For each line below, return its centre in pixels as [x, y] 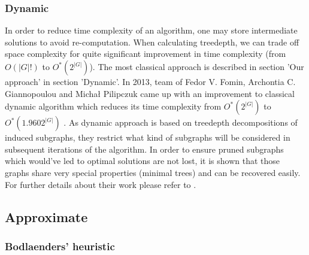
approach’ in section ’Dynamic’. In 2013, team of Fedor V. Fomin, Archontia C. [150, 81]
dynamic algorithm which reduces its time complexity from [113, 106]
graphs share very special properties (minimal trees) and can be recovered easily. [153, 172]
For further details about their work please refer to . [101, 184]
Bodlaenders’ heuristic [60, 246]
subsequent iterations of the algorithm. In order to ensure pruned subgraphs [144, 149]
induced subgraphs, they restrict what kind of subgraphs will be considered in [148, 137]
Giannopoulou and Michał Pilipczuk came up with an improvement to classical [150, 93]
